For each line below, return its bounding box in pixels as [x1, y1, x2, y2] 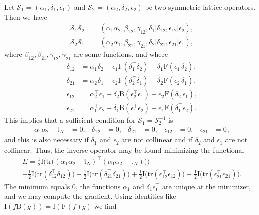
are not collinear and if [121, 134, 193, 145]
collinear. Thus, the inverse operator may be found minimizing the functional [4, 144, 244, 155]
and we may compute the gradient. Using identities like [4, 191, 176, 201]
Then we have [4, 11, 47, 22]
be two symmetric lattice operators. [145, 2, 256, 12]
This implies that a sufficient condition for [4, 115, 136, 125]
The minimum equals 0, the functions [4, 181, 121, 191]
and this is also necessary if [4, 134, 89, 145]
